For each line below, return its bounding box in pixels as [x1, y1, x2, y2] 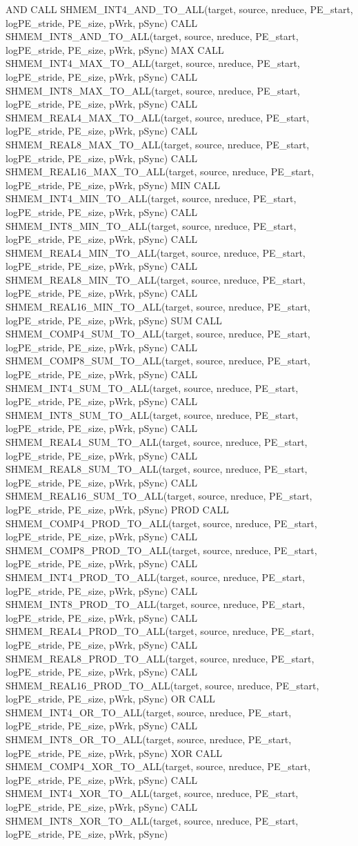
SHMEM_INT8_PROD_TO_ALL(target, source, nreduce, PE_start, [6, 597, 305, 611]
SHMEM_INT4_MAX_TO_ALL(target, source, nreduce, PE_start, [6, 56, 300, 70]
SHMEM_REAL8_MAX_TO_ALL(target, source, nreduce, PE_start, [6, 137, 310, 151]
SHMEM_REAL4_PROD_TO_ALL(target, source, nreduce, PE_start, [6, 624, 315, 638]
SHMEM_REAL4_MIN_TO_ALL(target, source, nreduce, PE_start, [6, 245, 306, 259]
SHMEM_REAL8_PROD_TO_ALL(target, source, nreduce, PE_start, [6, 651, 315, 665]
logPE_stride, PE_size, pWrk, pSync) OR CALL [6, 691, 215, 706]
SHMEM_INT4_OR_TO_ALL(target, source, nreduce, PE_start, [6, 705, 292, 719]
